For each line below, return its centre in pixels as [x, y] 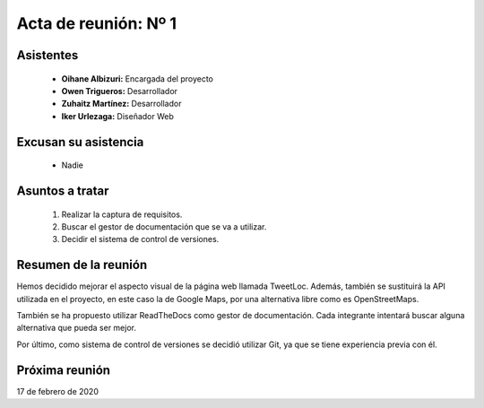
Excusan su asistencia [80, 142]
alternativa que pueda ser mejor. [76, 328]
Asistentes [48, 55]
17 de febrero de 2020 [57, 391]
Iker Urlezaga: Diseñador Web [118, 116]
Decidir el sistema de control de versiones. [140, 239]
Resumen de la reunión [82, 265]
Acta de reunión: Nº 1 [97, 23]
